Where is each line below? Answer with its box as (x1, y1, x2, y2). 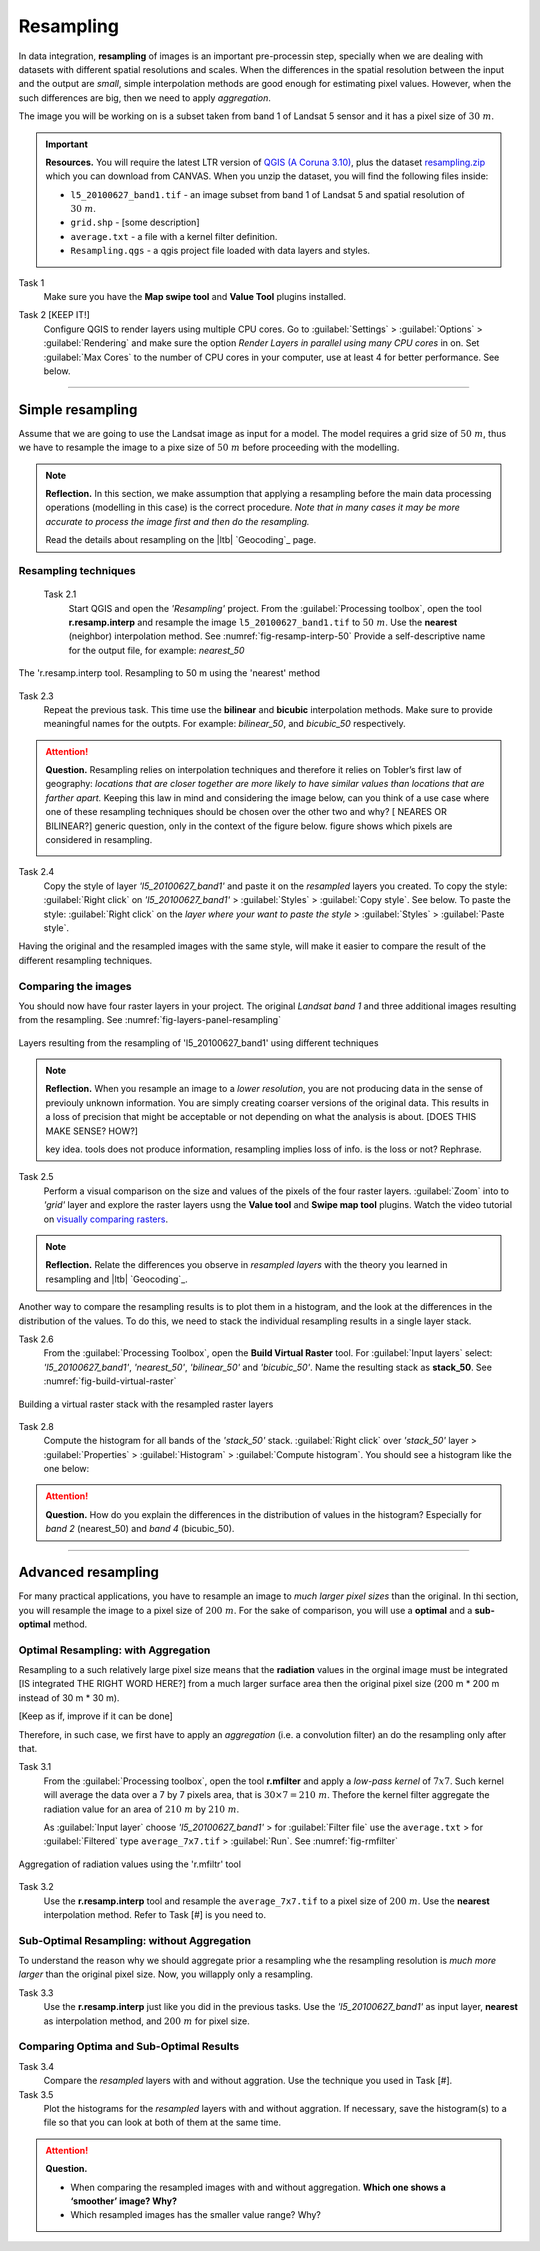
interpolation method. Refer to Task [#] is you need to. (43, 1908, 267, 1920)
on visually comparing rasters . (43, 1213, 169, 1225)
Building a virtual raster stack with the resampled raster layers (18, 1398, 274, 1410)
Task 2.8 (18, 1420, 54, 1432)
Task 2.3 (18, 690, 54, 702)
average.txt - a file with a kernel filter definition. (70, 230, 278, 242)
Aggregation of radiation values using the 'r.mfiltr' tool (18, 1858, 242, 1870)
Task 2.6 (18, 1333, 54, 1345)
